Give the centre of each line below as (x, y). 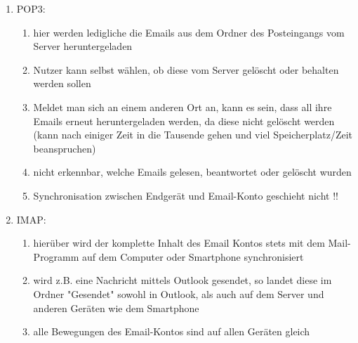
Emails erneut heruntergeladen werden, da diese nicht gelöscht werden (184, 121)
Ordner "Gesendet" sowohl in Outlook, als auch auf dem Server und (179, 293)
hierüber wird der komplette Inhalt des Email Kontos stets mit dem (179, 243)
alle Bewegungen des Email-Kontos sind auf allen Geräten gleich (172, 331)
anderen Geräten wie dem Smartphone (116, 308)
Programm (56, 256)
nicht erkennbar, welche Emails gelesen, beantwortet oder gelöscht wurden (192, 172)
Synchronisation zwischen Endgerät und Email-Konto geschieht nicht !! (186, 195)
